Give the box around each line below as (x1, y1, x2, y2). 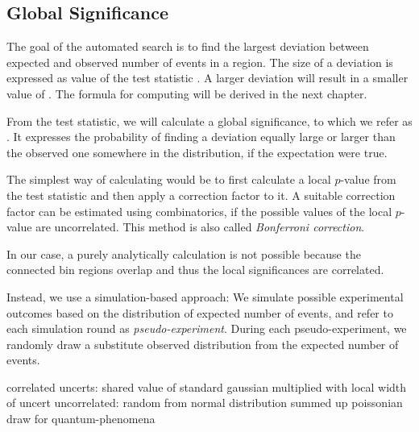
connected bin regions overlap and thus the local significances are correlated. (6, 261, 384, 278)
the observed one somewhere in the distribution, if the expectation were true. (6, 143, 388, 160)
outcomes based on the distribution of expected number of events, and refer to (6, 304, 393, 321)
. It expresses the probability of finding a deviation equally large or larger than (6, 128, 396, 145)
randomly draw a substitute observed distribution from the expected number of (6, 335, 399, 352)
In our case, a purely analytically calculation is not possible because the (6, 245, 361, 262)
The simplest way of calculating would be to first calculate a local (6, 171, 331, 188)
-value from (340, 171, 396, 188)
